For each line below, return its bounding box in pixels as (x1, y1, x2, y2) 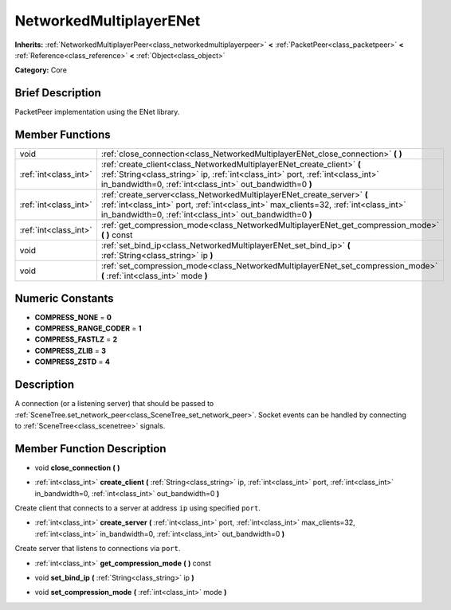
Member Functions (14, 128, 111, 142)
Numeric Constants (14, 291, 115, 305)
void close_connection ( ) (34, 463, 120, 472)
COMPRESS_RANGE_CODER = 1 (34, 323, 143, 334)
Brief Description (14, 86, 101, 100)
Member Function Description (14, 442, 167, 456)
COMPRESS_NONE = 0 (34, 312, 112, 322)
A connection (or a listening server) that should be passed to (14, 399, 214, 409)
